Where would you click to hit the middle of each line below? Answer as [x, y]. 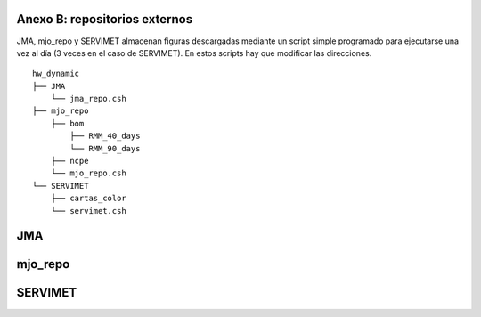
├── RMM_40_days [105, 136]
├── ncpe [69, 161]
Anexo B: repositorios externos [105, 19]
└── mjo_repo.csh [88, 173]
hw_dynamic [56, 74]
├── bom [67, 123]
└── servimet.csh [88, 211]
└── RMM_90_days [105, 148]
